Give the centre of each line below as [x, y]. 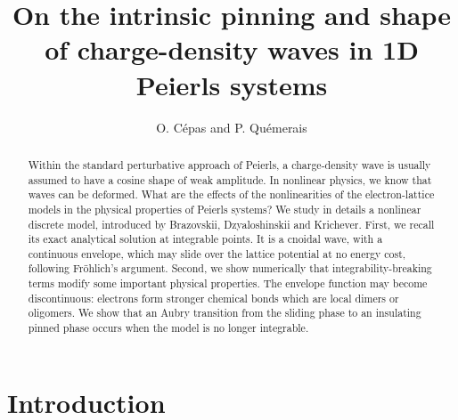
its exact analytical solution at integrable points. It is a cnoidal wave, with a [205, 239]
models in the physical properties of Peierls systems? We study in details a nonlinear [225, 209]
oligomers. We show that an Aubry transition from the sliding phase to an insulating [225, 313]
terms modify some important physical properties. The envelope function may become [228, 283]
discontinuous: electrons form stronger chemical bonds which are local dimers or [213, 298]
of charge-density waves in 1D [232, 49]
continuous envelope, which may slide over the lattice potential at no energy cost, [217, 253]
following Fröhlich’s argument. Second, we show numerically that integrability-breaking [230, 268]
